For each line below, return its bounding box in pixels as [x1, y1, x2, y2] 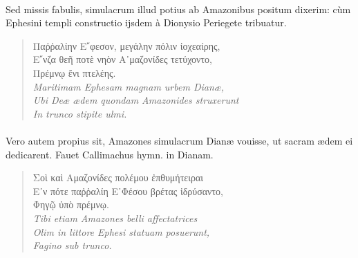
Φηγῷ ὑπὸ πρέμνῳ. [32, 197, 109, 212]
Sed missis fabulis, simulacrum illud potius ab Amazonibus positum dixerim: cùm [6, 1, 351, 16]
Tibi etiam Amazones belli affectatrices [32, 210, 198, 225]
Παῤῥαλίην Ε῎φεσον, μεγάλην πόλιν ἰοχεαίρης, [32, 38, 220, 53]
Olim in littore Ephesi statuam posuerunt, [32, 224, 210, 239]
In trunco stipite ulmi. [32, 106, 127, 120]
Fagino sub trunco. [32, 238, 112, 252]
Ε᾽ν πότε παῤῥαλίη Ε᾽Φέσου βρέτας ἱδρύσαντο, [32, 183, 223, 198]
